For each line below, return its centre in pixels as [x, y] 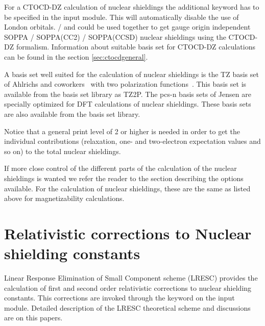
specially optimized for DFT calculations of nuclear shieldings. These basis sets [128, 104]
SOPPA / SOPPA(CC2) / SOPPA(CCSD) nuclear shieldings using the [115, 36]
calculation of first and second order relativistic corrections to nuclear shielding [128, 287]
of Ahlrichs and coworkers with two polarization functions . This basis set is [125, 84]
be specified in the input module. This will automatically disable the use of [122, 17]
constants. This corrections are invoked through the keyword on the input [119, 298]
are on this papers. [33, 318]
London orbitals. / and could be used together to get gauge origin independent [127, 27]
